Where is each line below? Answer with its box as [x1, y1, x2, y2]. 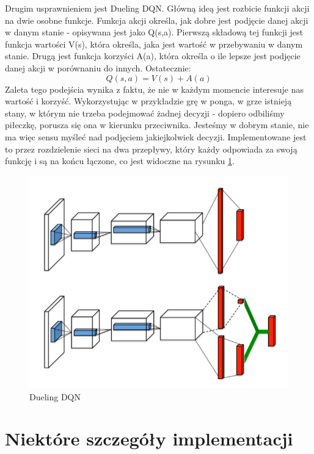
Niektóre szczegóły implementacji [5, 426, 293, 451]
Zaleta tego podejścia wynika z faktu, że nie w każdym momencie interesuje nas [5, 82, 304, 95]
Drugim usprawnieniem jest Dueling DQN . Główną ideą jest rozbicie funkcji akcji [5, 2, 310, 14]
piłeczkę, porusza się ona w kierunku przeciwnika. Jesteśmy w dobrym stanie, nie [5, 118, 309, 131]
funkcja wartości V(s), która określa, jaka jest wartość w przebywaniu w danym [5, 37, 303, 50]
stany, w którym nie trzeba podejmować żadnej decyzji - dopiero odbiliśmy [5, 106, 285, 119]
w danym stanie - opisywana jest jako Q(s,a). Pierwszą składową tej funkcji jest [5, 26, 304, 38]
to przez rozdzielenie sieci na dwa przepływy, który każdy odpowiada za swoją [5, 142, 298, 155]
